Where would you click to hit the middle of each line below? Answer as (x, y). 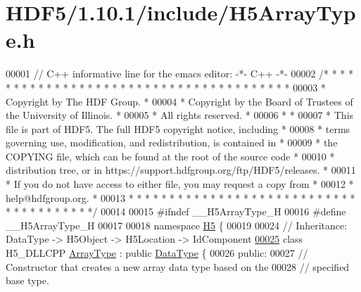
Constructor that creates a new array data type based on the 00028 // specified (178, 266)
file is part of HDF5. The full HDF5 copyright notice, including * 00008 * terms (178, 128)
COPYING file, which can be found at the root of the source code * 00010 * (170, 156)
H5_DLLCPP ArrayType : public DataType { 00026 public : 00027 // (157, 253)
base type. (27, 280)
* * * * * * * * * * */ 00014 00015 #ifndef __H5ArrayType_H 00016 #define (176, 211)
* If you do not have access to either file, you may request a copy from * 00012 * (180, 184)
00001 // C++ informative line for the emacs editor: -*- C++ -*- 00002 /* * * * (180, 74)
